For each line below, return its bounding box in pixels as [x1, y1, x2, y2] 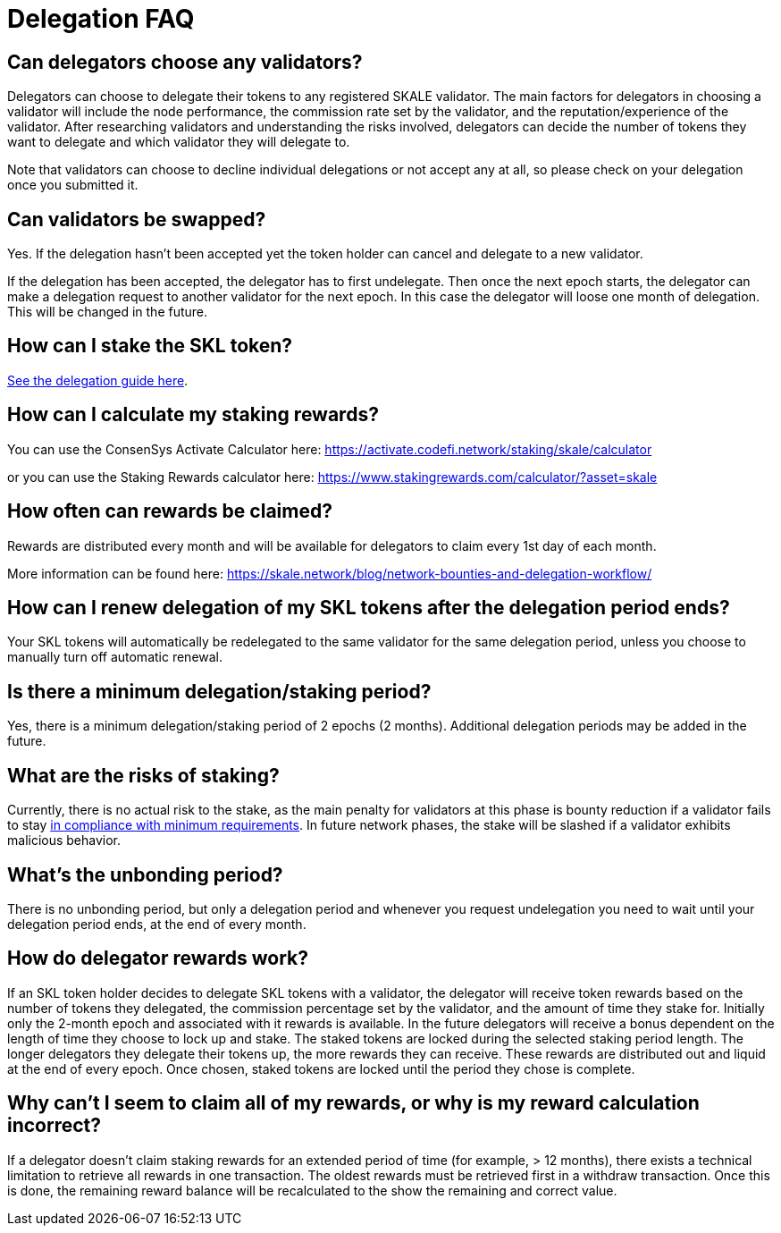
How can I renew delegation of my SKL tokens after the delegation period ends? [7, 595, 730, 619]
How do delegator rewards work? [7, 947, 309, 970]
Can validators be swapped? [7, 207, 266, 231]
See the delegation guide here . [7, 372, 189, 388]
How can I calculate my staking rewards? [7, 403, 379, 426]
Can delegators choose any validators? [7, 50, 363, 73]
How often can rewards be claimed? [7, 500, 332, 523]
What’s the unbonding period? [7, 863, 283, 886]
